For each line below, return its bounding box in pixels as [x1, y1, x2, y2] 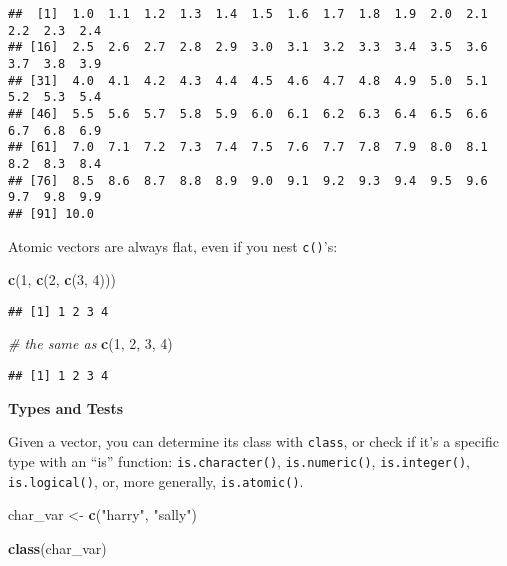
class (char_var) [8, 537, 107, 558]
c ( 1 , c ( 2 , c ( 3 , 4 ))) [8, 269, 116, 290]
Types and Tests [8, 397, 124, 418]
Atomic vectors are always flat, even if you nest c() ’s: [8, 235, 338, 256]
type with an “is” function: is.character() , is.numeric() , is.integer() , [8, 450, 470, 471]
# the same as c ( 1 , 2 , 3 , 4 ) [8, 333, 173, 354]
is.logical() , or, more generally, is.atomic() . [8, 470, 304, 491]
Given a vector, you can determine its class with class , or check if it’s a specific [8, 431, 499, 452]
